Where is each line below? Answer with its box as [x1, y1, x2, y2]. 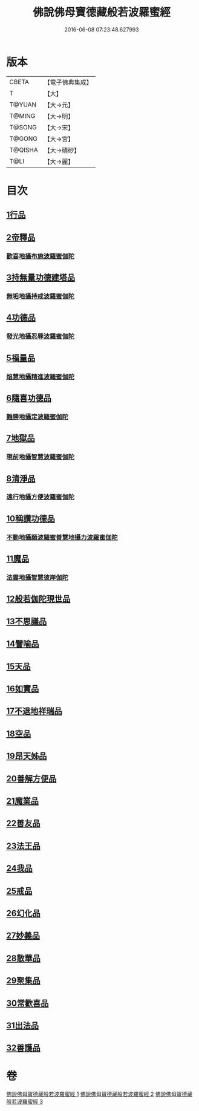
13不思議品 [6, 616, 47, 627]
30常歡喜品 [6, 998, 49, 1008]
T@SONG [9, 123, 38, 131]
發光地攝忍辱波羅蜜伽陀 [6, 332, 74, 340]
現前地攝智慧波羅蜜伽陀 [6, 453, 74, 461]
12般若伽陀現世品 [6, 594, 71, 604]
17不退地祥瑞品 [6, 706, 62, 717]
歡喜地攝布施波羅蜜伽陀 [6, 252, 74, 260]
